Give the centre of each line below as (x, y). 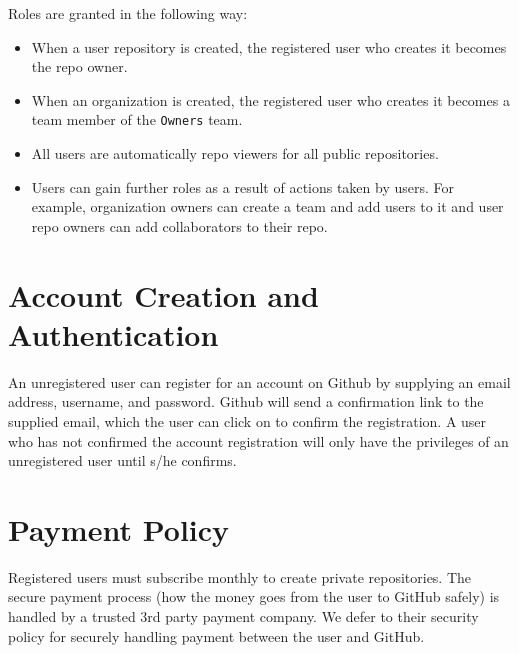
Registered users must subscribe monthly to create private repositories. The (240, 576)
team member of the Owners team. (137, 119)
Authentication (113, 333)
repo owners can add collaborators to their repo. (179, 225)
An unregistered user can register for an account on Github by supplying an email (259, 381)
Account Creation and (163, 294)
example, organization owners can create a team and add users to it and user (267, 206)
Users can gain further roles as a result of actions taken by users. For (243, 186)
